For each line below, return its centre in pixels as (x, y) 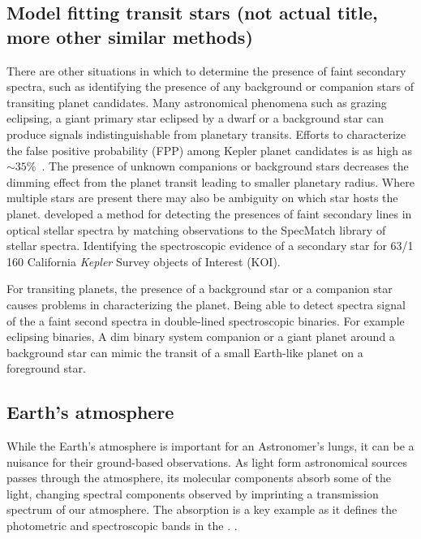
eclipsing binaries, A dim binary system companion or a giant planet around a (201, 336)
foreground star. (46, 368)
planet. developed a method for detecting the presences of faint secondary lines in (209, 213)
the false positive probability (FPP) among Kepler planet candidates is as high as (210, 150)
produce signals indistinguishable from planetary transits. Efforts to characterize (206, 134)
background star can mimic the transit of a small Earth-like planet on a (185, 352)
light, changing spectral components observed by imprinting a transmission (193, 493)
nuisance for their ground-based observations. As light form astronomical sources (207, 461)
